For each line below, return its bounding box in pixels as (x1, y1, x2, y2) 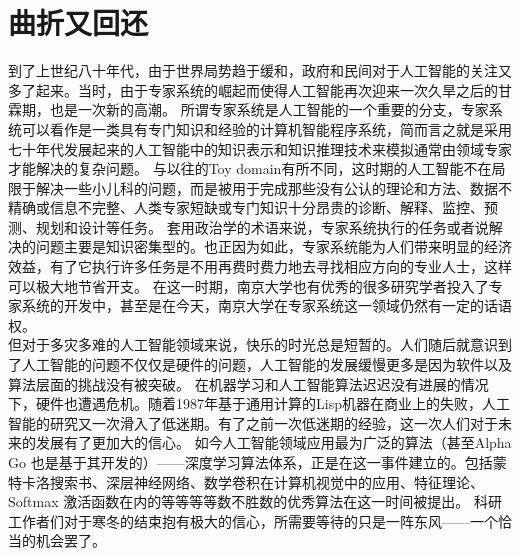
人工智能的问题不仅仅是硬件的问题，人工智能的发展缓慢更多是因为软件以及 (21, 354, 512, 375)
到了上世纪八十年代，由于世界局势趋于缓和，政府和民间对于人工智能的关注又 (8, 60, 512, 81)
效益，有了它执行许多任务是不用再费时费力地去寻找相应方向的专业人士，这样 (8, 256, 512, 277)
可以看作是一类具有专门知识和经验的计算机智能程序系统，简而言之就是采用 (21, 118, 512, 139)
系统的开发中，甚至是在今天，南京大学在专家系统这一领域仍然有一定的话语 (21, 295, 512, 316)
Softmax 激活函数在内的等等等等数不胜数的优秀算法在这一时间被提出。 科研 (8, 491, 502, 512)
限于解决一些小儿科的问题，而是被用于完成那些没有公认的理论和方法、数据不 (8, 177, 512, 198)
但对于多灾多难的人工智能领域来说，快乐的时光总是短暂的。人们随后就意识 (8, 334, 498, 355)
